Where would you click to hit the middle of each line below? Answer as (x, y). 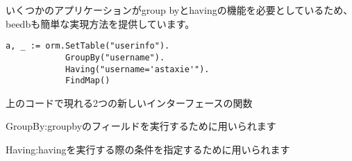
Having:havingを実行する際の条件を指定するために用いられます (148, 149)
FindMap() (87, 81)
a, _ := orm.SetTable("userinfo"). (88, 46)
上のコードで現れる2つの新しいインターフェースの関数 (129, 102)
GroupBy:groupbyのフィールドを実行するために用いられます (141, 126)
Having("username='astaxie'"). (137, 69)
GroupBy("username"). (115, 57)
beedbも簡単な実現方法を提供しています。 (100, 23)
